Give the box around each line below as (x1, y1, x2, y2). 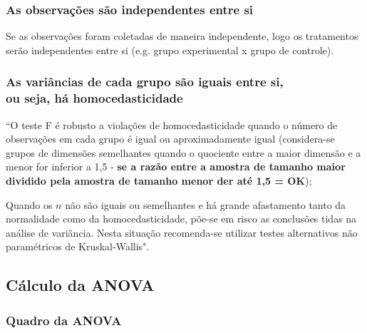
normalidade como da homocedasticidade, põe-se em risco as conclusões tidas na (6, 211, 357, 226)
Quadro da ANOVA (6, 311, 122, 329)
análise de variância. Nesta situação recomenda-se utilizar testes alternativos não (6, 225, 358, 240)
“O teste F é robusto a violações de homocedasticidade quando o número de (6, 117, 338, 132)
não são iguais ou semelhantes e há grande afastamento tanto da (65, 197, 346, 212)
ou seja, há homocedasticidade (6, 89, 183, 107)
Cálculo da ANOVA (6, 274, 155, 296)
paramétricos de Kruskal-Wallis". (6, 239, 150, 254)
